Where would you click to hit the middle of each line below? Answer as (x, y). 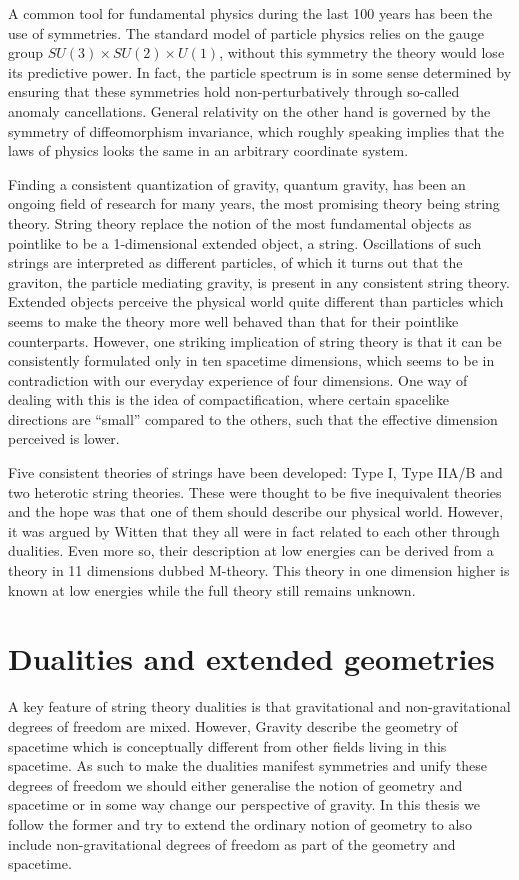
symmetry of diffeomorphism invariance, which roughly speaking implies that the (256, 130)
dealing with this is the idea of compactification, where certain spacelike (228, 399)
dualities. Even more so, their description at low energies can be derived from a (251, 550)
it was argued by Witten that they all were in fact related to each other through (254, 530)
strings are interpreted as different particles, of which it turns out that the (235, 262)
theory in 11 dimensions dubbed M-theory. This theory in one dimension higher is (259, 570)
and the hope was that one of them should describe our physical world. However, (256, 511)
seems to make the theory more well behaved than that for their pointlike (233, 320)
